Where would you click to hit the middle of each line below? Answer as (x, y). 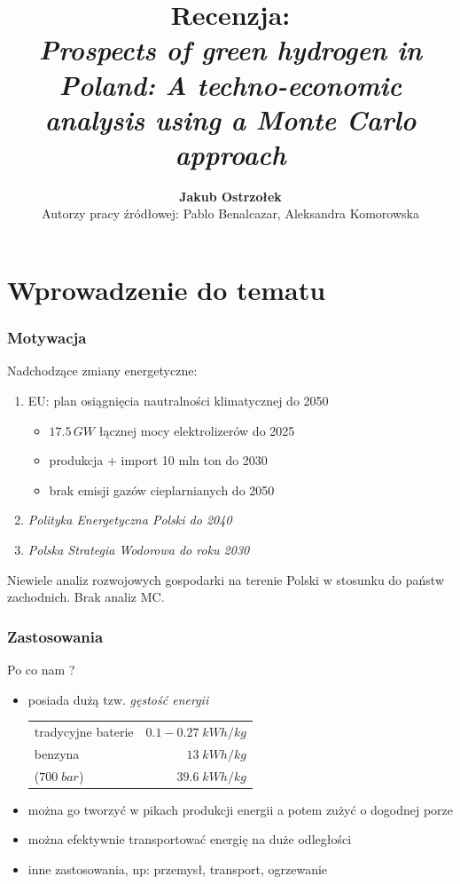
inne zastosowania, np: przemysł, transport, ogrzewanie (178, 868)
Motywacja (47, 338)
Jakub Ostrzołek (230, 196)
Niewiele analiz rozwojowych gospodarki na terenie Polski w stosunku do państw (226, 579)
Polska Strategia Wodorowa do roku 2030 (139, 550)
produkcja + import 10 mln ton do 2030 (158, 460)
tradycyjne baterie (84, 731)
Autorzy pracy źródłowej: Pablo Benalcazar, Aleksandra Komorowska (230, 213)
